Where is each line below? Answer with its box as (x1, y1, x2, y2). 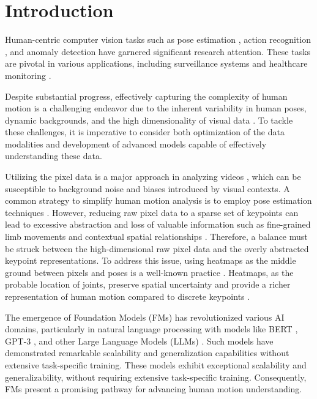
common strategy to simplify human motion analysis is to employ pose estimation (5, 194, 312, 207)
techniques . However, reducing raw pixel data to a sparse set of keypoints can (5, 206, 299, 218)
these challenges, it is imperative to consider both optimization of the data (5, 125, 285, 138)
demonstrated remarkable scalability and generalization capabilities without (5, 346, 289, 359)
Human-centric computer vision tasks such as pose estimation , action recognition (5, 33, 311, 46)
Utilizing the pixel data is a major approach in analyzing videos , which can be (5, 170, 301, 183)
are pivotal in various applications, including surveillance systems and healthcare (5, 57, 308, 70)
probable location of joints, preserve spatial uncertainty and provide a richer (5, 278, 291, 291)
